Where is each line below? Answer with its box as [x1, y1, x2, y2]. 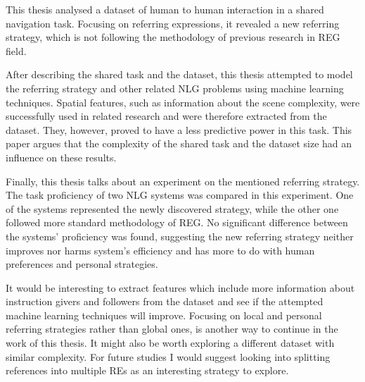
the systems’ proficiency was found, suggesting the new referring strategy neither [6, 228, 354, 243]
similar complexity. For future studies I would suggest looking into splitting [6, 349, 331, 364]
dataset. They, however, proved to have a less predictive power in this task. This [6, 122, 352, 137]
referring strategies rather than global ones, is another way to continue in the [6, 321, 338, 336]
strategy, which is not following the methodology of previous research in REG [6, 30, 340, 44]
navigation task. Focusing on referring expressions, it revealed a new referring [6, 16, 340, 30]
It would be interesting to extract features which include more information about [6, 280, 355, 295]
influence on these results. [6, 149, 117, 164]
